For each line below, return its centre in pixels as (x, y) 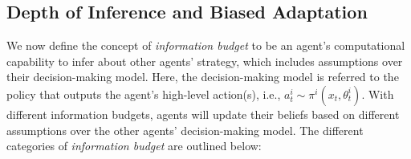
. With (378, 94)
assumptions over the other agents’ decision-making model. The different (185, 130)
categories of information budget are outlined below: (134, 146)
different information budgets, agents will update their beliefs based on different (203, 114)
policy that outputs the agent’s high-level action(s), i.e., (144, 94)
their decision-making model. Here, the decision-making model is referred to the (203, 77)
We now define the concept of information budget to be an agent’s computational (206, 45)
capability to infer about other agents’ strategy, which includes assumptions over (205, 61)
